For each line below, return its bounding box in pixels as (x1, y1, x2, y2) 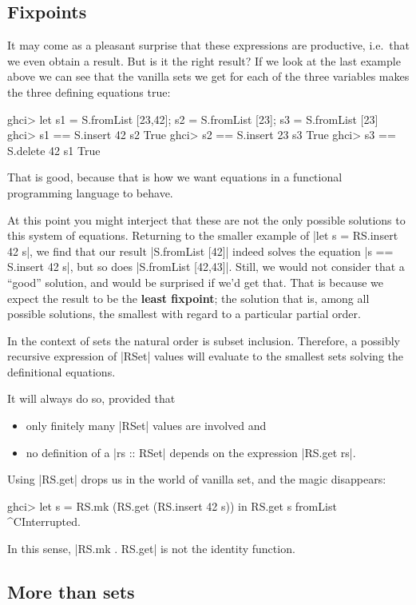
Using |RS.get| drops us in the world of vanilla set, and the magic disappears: (7, 471, 386, 488)
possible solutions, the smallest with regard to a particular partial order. (7, 305, 361, 322)
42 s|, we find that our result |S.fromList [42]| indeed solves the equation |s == (7, 242, 394, 259)
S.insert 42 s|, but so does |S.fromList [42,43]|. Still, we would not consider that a (7, 258, 405, 275)
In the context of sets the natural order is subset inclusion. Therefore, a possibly (7, 332, 400, 348)
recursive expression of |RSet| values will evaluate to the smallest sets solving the (7, 348, 403, 364)
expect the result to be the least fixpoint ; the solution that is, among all (7, 289, 370, 306)
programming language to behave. (7, 184, 173, 201)
